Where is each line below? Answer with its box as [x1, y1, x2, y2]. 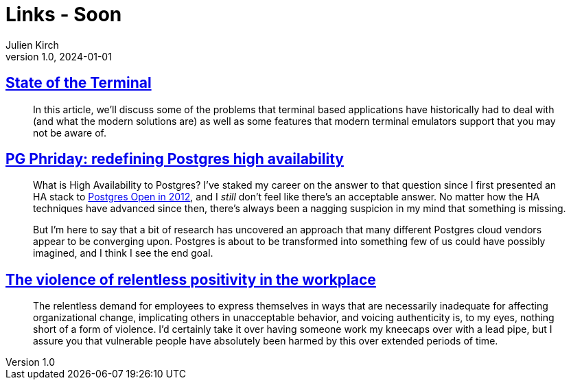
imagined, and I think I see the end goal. [33, 247, 213, 259]
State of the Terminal [5, 74, 152, 92]
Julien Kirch [5, 38, 59, 51]
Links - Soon [5, 3, 122, 26]
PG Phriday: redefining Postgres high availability [5, 150, 344, 168]
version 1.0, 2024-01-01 [5, 50, 112, 62]
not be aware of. [33, 126, 106, 139]
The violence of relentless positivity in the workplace [5, 270, 376, 288]
